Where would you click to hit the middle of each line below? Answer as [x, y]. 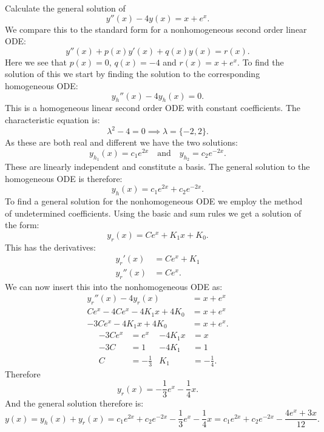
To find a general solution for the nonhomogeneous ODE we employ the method [154, 201]
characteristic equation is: [52, 119]
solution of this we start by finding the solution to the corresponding [133, 74]
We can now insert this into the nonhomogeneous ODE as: [114, 286]
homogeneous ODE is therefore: [64, 178]
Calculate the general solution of [65, 8]
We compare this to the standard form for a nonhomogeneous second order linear [156, 29]
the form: [22, 225]
